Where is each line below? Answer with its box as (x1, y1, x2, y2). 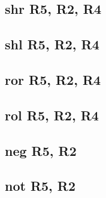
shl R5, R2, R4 (5, 35, 99, 54)
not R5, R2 (5, 176, 76, 195)
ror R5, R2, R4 (5, 70, 101, 88)
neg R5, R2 (5, 141, 77, 159)
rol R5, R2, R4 (5, 105, 99, 124)
